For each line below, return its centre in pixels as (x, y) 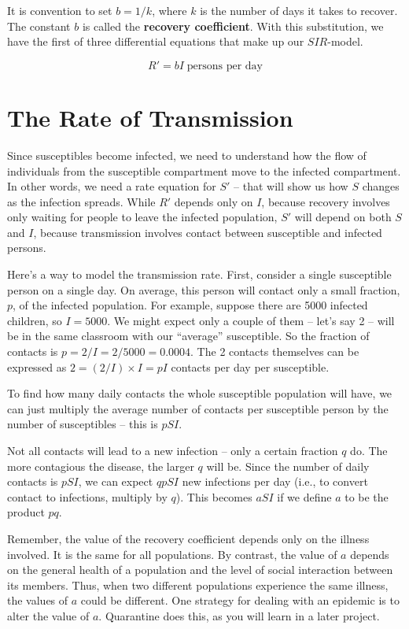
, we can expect (116, 481)
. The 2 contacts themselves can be (275, 351)
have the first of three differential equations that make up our (156, 41)
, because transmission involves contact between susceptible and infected (208, 232)
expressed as (37, 366)
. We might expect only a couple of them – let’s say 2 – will (251, 320)
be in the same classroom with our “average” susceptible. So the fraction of (188, 336)
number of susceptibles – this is (83, 424)
